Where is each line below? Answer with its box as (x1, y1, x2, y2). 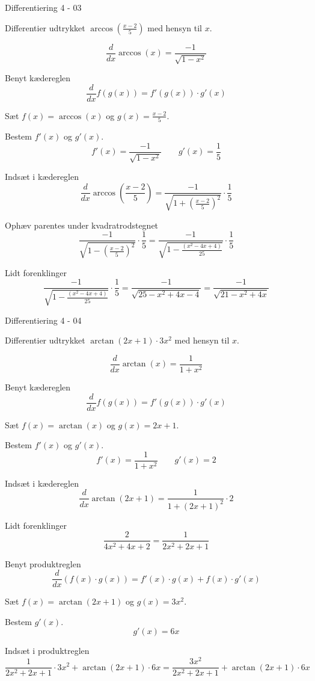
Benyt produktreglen (5, 557, 81, 570)
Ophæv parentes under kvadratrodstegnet (5, 218, 159, 231)
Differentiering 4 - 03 (5, 1, 82, 13)
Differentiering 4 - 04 (5, 313, 82, 326)
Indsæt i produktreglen (5, 644, 90, 657)
